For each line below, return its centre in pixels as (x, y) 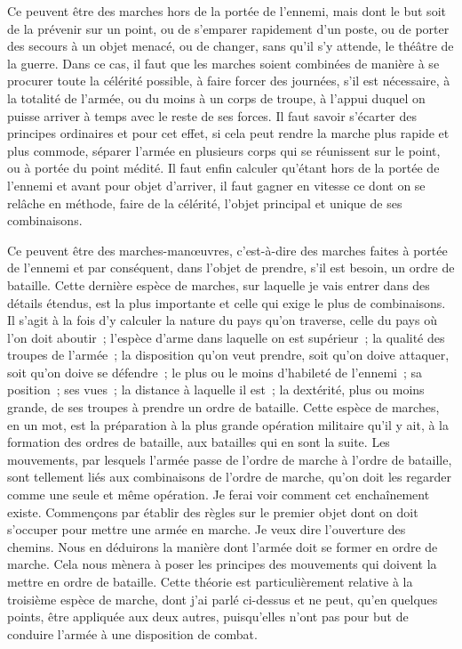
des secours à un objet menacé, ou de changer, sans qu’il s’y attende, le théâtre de (231, 46)
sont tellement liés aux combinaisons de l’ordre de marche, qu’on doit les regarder (229, 477)
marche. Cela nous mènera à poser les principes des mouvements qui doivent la (222, 564)
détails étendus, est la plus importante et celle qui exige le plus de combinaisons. (227, 302)
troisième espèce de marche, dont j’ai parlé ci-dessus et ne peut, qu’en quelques (223, 599)
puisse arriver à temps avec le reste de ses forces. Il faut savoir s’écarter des (212, 115)
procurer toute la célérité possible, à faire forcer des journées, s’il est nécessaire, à (229, 81)
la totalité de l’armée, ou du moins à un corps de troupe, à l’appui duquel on (216, 97)
